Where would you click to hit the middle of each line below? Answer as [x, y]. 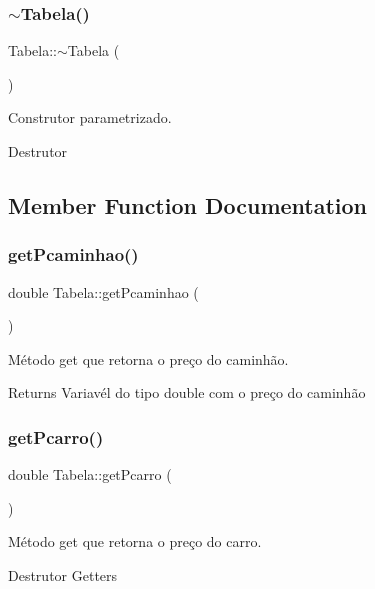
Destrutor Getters [63, 574]
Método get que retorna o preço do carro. [135, 541]
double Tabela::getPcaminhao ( [103, 291]
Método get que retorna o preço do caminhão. [148, 358]
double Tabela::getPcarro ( [90, 474]
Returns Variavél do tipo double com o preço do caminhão [187, 392]
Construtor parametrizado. [90, 117]
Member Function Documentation [188, 204]
